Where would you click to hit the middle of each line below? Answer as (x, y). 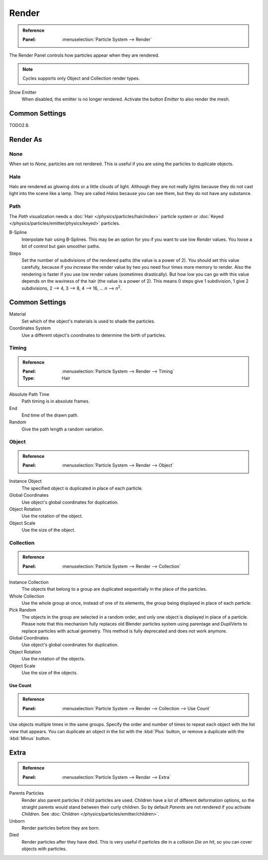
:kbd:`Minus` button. (30, 738)
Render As (26, 139)
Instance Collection (29, 582)
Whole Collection (27, 596)
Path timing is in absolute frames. (56, 401)
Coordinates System (30, 328)
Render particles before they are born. (61, 828)
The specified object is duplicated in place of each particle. (82, 488)
